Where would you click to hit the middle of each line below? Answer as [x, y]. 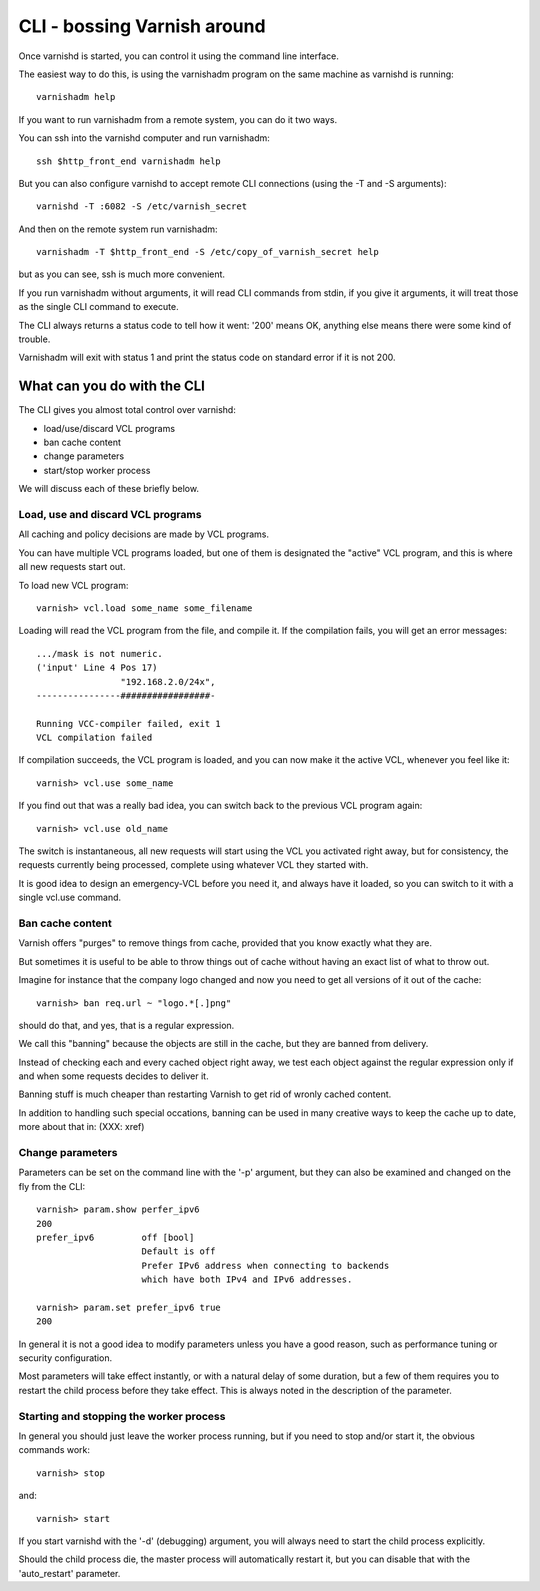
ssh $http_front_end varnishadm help [129, 161]
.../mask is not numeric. [100, 653]
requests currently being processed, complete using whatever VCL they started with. [193, 865]
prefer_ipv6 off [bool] [115, 1237]
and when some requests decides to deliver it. [113, 1076]
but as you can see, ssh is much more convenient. [121, 274]
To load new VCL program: [73, 585]
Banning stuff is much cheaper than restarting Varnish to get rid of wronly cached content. [205, 1094]
